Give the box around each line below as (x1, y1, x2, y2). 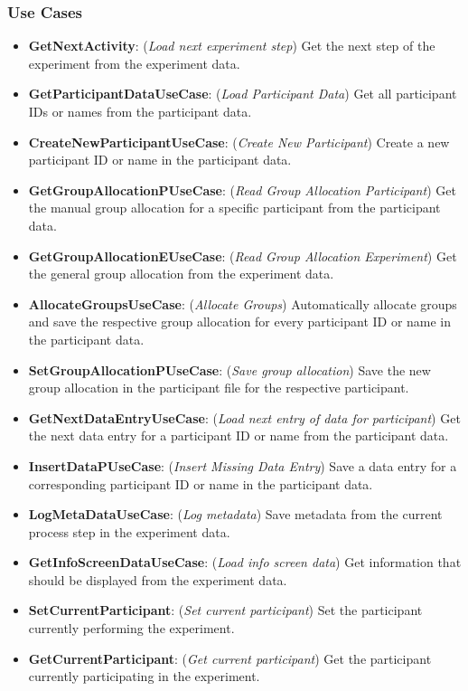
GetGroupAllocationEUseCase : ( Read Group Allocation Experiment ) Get (28, 246, 457, 265)
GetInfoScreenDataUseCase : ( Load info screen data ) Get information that (28, 553, 462, 572)
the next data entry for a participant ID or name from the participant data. (28, 426, 449, 445)
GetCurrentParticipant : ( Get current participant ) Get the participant (28, 648, 432, 667)
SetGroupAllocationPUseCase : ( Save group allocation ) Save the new (28, 360, 431, 379)
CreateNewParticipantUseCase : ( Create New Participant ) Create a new (28, 132, 450, 151)
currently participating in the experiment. (28, 667, 260, 686)
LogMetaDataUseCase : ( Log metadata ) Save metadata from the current (28, 505, 443, 524)
